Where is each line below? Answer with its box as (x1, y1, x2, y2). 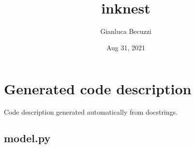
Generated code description (4, 79, 192, 99)
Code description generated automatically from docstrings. (4, 107, 178, 117)
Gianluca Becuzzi (100, 26, 151, 36)
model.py (4, 131, 51, 146)
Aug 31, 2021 (106, 42, 146, 52)
